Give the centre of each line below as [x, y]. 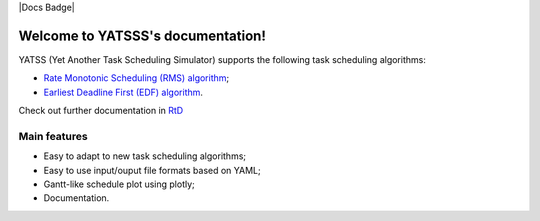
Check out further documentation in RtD [101, 111]
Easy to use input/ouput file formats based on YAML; [152, 170]
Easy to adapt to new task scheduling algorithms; [145, 156]
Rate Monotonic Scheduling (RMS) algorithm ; [136, 78]
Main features [53, 136]
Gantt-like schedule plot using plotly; [119, 184]
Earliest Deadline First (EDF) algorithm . [123, 92]
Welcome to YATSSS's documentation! [142, 35]
